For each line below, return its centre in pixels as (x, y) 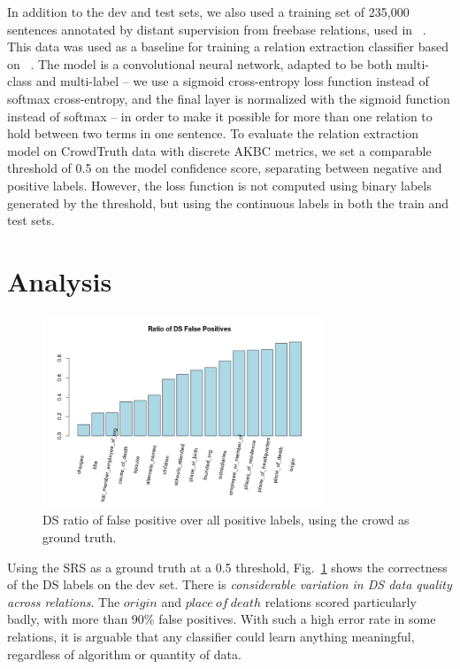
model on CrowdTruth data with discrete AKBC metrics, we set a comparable (219, 150)
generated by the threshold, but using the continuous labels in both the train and (228, 202)
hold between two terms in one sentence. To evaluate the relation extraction (213, 133)
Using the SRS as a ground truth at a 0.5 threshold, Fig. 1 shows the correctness (227, 567)
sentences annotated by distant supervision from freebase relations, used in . (217, 29)
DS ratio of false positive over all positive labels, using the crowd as (226, 520)
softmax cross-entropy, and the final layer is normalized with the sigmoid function (229, 98)
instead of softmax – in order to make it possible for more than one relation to (220, 116)
